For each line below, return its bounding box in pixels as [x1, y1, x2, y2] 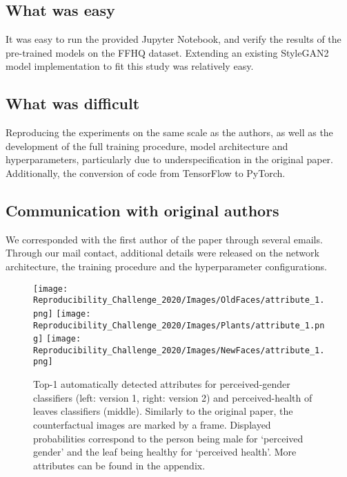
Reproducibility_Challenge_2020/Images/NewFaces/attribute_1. [33, 345, 325, 355]
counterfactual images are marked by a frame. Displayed [33, 417, 271, 431]
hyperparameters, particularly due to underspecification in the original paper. [6, 152, 333, 167]
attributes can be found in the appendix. [33, 458, 206, 472]
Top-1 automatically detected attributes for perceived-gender [33, 377, 290, 391]
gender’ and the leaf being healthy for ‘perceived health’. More [33, 445, 297, 459]
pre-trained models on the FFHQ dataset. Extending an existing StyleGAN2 [6, 45, 329, 59]
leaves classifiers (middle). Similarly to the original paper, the [33, 404, 293, 418]
